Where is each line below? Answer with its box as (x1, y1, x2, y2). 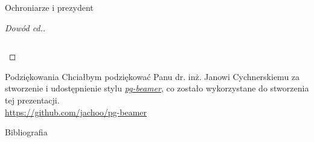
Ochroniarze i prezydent (5, 1, 94, 13)
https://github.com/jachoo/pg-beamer (5, 105, 147, 118)
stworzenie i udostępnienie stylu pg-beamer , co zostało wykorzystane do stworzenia (5, 82, 309, 94)
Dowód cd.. (5, 21, 46, 34)
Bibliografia (5, 126, 48, 138)
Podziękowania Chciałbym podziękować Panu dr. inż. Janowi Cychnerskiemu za (5, 70, 300, 82)
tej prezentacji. (5, 93, 60, 106)
